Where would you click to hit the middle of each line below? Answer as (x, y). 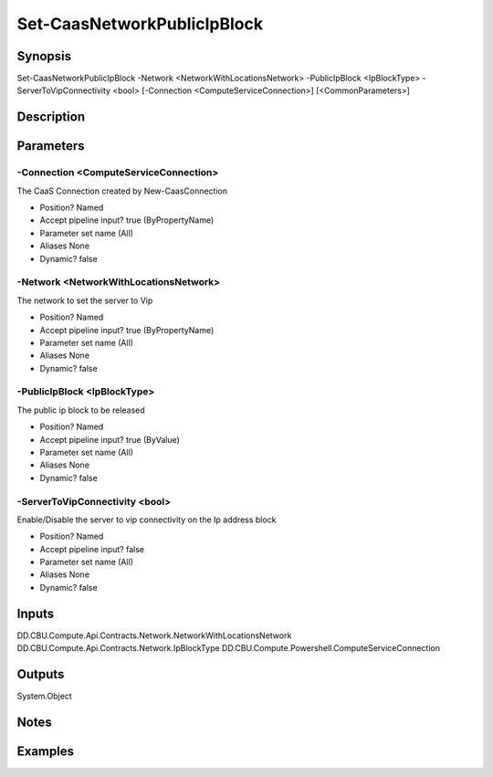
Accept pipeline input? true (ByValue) (110, 439)
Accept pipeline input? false (92, 549)
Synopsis (44, 56)
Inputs (36, 613)
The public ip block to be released (81, 410)
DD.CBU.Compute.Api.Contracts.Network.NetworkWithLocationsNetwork (154, 635)
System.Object (44, 696)
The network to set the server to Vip (85, 300)
